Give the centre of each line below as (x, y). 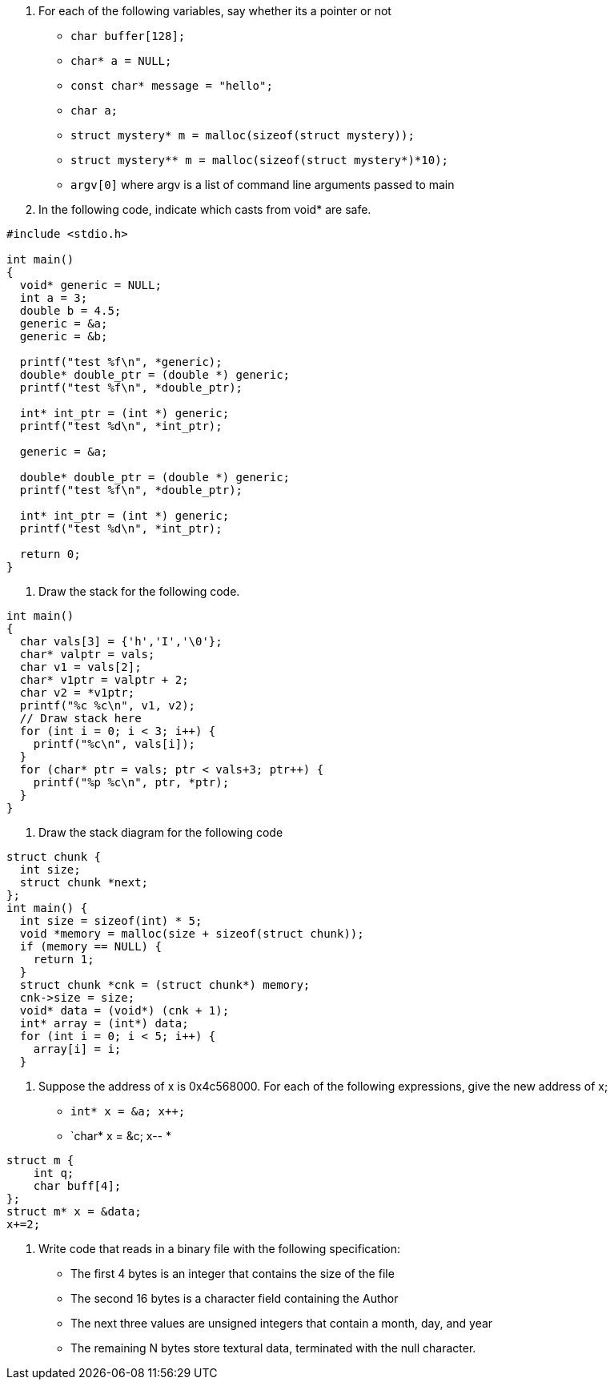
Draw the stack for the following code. (139, 591)
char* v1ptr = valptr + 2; (104, 680)
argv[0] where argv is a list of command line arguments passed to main (263, 185)
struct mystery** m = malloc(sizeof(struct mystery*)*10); (260, 160)
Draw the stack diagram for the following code (161, 832)
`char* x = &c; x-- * (121, 1136)
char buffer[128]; (128, 36)
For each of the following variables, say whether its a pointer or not (215, 11)
